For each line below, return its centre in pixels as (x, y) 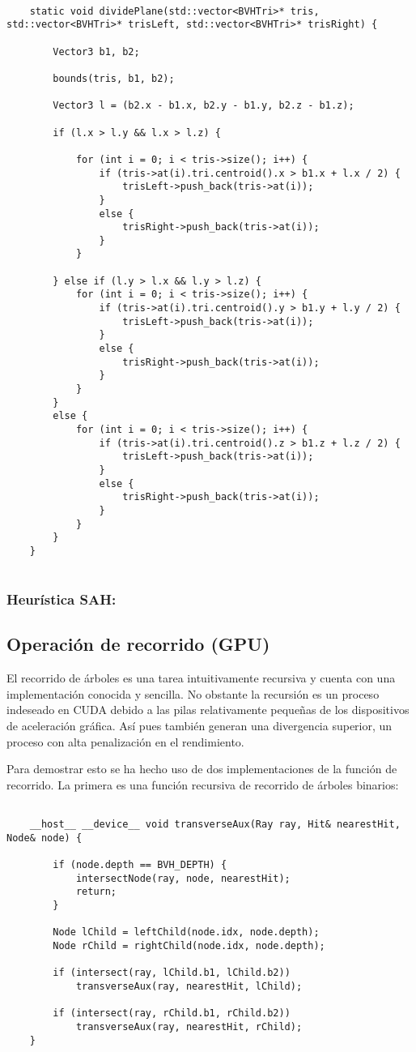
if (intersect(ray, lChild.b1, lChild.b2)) (172, 973)
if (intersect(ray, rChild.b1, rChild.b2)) (172, 1014)
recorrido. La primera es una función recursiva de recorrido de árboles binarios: (203, 784)
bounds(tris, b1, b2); (114, 78)
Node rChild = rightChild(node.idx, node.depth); (189, 945)
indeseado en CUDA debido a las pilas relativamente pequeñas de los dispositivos (208, 710)
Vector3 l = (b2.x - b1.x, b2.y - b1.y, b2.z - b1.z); (204, 106)
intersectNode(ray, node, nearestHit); (183, 878)
